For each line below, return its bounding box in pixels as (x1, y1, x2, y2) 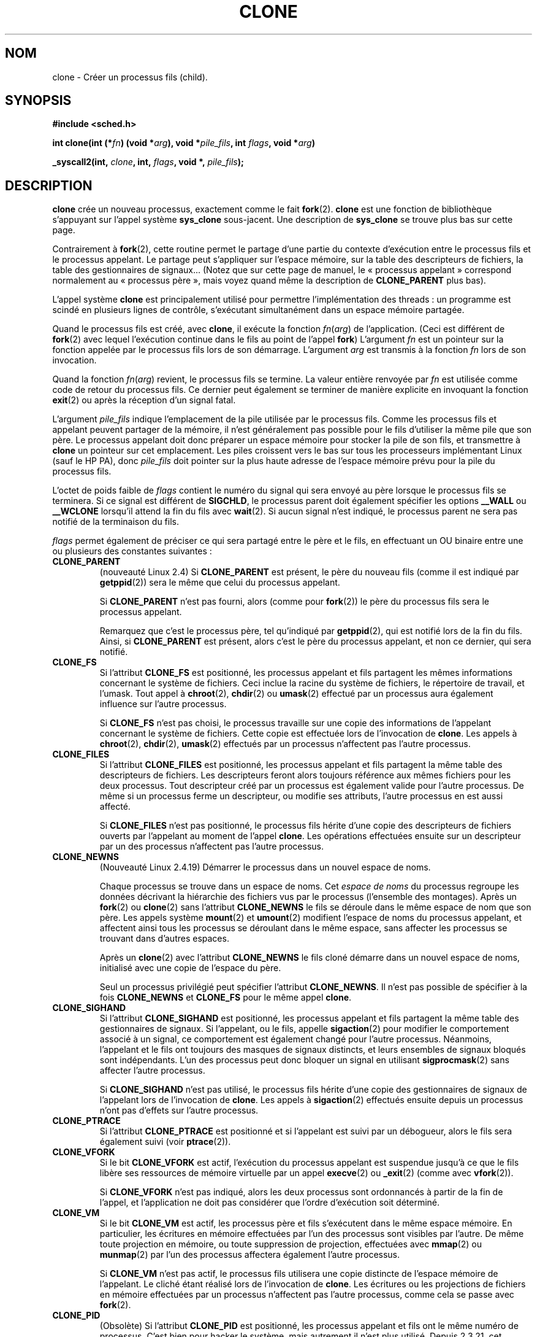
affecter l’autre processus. (99, 1065, 205, 1076)
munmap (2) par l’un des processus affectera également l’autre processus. (99, 1249, 400, 1260)
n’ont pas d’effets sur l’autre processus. (99, 1105, 259, 1116)
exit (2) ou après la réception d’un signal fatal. (52, 395, 236, 406)
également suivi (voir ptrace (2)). (99, 1136, 231, 1147)
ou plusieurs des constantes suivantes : (52, 546, 212, 557)
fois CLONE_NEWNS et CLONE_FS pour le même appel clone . (99, 992, 352, 1003)
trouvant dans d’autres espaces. (99, 933, 229, 944)
